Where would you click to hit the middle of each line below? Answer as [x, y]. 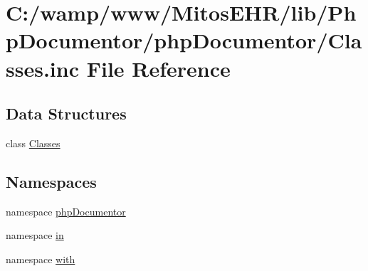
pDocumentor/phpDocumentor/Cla [184, 40]
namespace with [41, 259]
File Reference [158, 68]
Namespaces [51, 181]
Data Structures [66, 113]
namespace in [35, 235]
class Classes [33, 143]
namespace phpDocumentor [66, 211]
